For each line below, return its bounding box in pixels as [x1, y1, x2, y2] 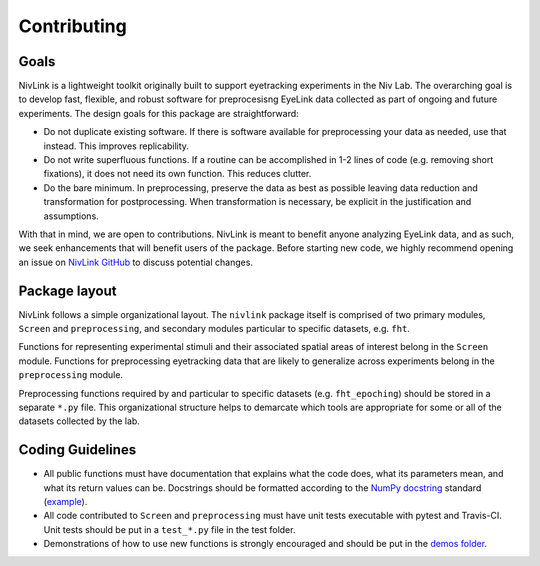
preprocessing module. [18, 369, 124, 381]
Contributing [18, 15, 127, 37]
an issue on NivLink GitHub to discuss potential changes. [18, 256, 254, 268]
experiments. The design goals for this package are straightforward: [18, 107, 299, 119]
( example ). [43, 496, 88, 508]
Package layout [18, 282, 117, 299]
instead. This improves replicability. [43, 140, 190, 152]
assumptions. [43, 210, 99, 222]
